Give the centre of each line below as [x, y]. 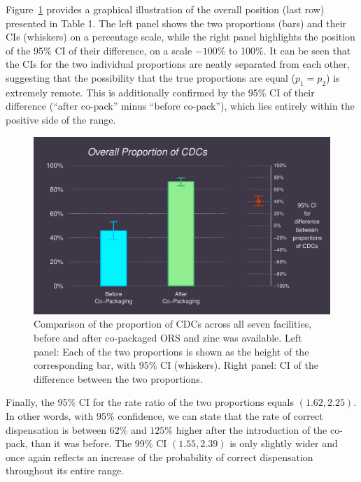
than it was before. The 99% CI [99, 443]
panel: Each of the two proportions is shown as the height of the [171, 351]
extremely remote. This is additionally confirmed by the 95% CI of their [160, 92]
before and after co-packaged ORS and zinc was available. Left [168, 337]
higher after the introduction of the [252, 429]
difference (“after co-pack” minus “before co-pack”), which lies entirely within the [180, 106]
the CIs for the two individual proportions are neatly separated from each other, [178, 64]
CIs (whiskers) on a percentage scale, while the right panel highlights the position [180, 37]
